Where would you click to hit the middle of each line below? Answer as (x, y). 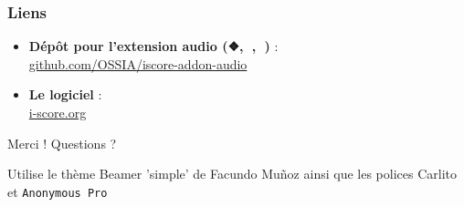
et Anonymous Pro (58, 191)
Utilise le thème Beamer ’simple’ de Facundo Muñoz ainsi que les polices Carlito (232, 174)
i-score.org (58, 112)
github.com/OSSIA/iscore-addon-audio (138, 63)
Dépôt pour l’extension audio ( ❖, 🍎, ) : (153, 46)
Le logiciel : (65, 94)
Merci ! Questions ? (62, 143)
